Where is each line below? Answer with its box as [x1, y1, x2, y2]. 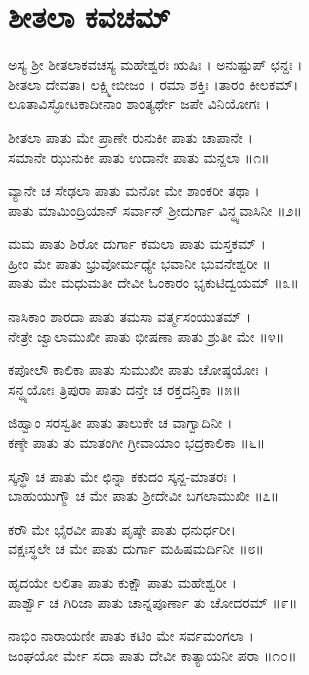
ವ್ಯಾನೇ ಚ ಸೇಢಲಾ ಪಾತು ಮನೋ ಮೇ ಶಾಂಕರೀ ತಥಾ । [8, 180, 260, 201]
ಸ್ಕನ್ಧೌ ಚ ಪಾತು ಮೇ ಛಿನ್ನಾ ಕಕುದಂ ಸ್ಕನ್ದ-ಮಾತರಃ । [8, 465, 237, 486]
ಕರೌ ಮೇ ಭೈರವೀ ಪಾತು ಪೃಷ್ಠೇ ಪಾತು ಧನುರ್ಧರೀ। [8, 518, 236, 539]
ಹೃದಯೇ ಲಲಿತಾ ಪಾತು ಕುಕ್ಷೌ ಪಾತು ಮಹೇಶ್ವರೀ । [8, 572, 237, 592]
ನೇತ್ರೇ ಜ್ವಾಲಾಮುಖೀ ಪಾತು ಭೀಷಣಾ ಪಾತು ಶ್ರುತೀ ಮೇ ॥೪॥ [8, 325, 285, 346]
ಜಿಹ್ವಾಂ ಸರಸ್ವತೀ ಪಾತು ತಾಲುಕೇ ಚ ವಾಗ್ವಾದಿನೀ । [8, 412, 233, 433]
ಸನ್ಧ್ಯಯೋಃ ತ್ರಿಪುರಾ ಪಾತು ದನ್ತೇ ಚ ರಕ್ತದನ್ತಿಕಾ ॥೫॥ [8, 378, 241, 399]
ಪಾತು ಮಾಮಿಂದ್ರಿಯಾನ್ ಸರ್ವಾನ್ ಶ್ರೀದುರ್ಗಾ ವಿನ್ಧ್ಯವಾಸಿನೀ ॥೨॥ [8, 199, 302, 220]
